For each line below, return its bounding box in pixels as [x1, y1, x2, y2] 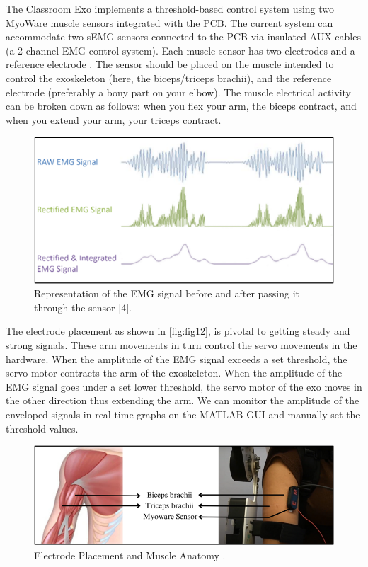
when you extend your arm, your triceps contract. [6, 112, 222, 127]
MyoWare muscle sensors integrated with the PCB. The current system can [6, 15, 333, 30]
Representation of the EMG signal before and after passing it [34, 286, 300, 301]
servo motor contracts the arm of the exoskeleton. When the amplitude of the [6, 365, 343, 380]
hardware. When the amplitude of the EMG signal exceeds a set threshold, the [6, 351, 347, 366]
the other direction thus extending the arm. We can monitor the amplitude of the [6, 393, 360, 408]
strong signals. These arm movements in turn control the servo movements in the [6, 337, 357, 352]
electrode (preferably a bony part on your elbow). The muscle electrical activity [6, 84, 351, 99]
